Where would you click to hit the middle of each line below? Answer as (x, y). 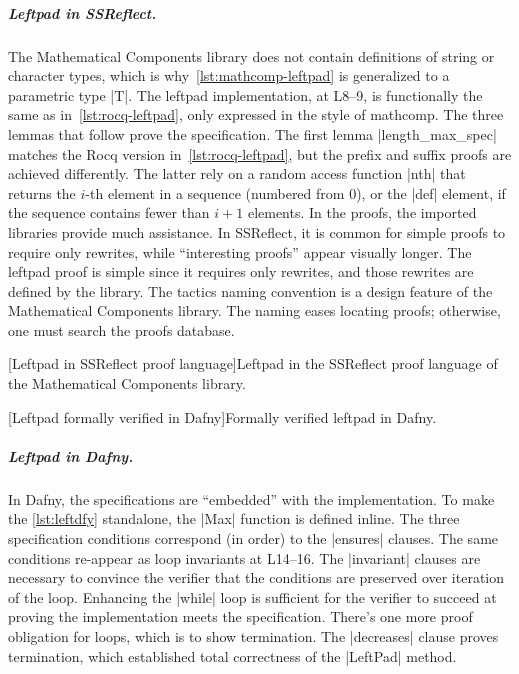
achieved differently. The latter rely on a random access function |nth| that (237, 173)
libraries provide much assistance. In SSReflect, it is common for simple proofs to (257, 231)
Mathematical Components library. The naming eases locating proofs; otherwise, (254, 310)
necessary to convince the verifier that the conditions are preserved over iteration (256, 577)
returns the (42, 192)
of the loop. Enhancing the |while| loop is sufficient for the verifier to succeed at (252, 596)
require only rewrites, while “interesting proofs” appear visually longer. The (240, 251)
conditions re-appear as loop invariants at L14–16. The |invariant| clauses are (244, 557)
